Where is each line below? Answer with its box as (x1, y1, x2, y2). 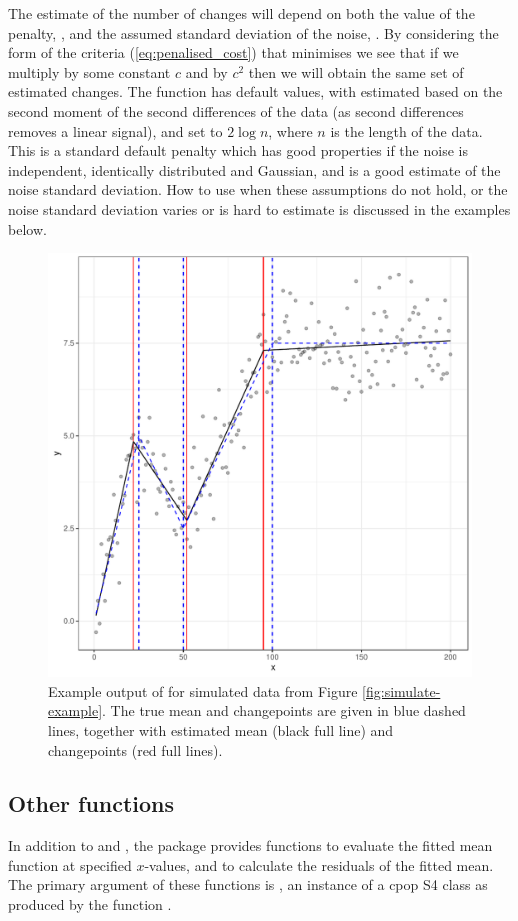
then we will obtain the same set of (248, 61, 464, 82)
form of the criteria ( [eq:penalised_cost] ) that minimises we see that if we (8, 42, 459, 63)
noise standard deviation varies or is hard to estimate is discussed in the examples (8, 198, 511, 219)
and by (185, 61, 228, 82)
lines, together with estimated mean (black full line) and (48, 719, 394, 740)
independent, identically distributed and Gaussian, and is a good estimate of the (8, 159, 501, 180)
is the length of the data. (330, 120, 483, 141)
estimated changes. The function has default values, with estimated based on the (8, 81, 503, 102)
